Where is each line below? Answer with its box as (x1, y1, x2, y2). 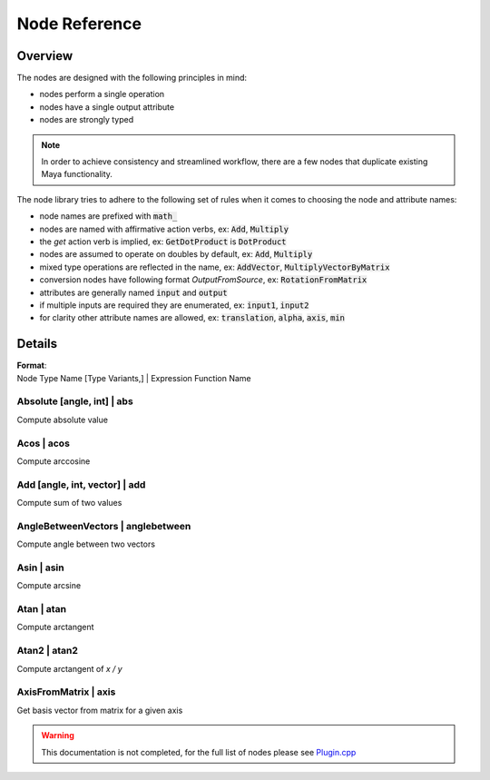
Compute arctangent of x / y (16, 663, 122, 674)
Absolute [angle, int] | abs (16, 395, 133, 408)
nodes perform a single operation (39, 89, 165, 100)
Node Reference (16, 14, 142, 34)
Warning (41, 730, 74, 741)
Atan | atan (16, 603, 67, 616)
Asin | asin (16, 561, 64, 574)
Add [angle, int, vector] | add (16, 478, 146, 490)
